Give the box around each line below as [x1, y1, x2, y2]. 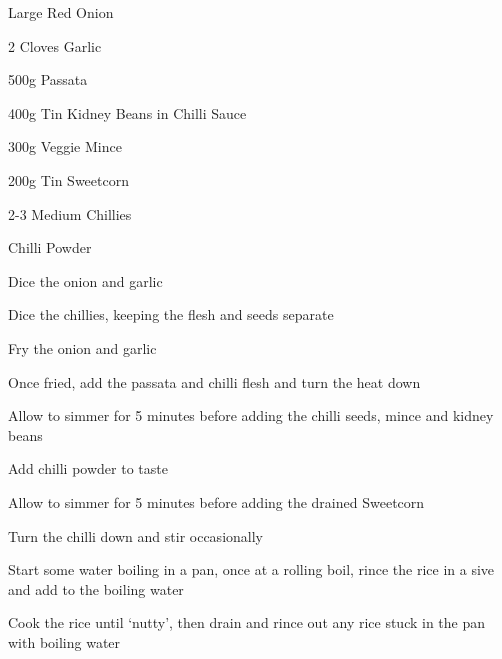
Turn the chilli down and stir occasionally [8, 525, 263, 546]
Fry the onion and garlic [8, 337, 157, 358]
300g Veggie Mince [8, 136, 122, 157]
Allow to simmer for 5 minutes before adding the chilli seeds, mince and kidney [8, 405, 494, 426]
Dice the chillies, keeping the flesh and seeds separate [8, 304, 334, 325]
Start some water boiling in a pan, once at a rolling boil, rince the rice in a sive [8, 559, 495, 580]
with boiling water [8, 631, 121, 652]
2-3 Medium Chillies [8, 203, 132, 224]
